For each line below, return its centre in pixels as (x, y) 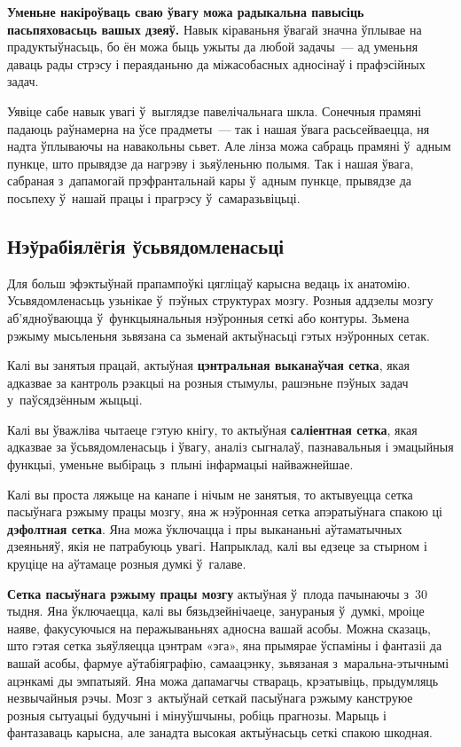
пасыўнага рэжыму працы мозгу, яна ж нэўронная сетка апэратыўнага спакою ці (225, 511)
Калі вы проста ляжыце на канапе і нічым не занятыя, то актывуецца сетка (210, 494)
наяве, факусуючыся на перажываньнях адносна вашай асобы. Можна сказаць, (219, 628)
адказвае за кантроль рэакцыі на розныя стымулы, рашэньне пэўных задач (208, 382)
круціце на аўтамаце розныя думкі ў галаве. (127, 564)
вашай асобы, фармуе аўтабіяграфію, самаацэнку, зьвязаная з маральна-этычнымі (228, 663)
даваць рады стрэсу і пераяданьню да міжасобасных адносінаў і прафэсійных (216, 63)
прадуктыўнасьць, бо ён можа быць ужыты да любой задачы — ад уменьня (213, 47)
